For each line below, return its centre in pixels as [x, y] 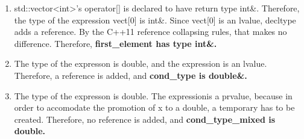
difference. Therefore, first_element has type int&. [116, 43]
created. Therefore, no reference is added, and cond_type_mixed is [145, 119]
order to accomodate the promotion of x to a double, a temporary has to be [154, 107]
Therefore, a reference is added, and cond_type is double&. [131, 75]
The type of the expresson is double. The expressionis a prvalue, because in [153, 95]
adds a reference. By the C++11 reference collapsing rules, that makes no [150, 32]
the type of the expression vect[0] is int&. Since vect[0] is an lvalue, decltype [155, 20]
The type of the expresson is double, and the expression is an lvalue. [141, 63]
